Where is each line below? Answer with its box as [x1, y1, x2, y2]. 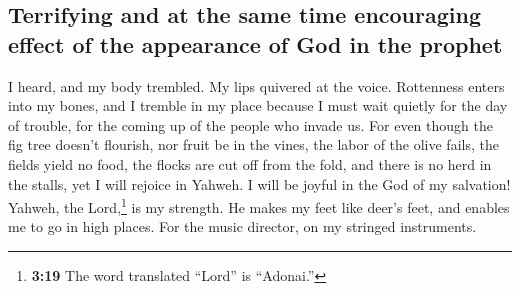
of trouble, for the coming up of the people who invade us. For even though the [8, 114, 493, 135]
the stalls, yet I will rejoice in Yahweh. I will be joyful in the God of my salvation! [8, 173, 511, 194]
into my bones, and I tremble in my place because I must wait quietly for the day [8, 95, 508, 116]
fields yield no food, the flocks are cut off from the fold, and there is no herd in [8, 153, 492, 174]
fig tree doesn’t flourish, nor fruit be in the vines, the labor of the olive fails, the [8, 134, 499, 155]
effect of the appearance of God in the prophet [8, 28, 503, 59]
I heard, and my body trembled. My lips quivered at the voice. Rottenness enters [8, 75, 505, 96]
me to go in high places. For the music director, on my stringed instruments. [8, 216, 477, 237]
